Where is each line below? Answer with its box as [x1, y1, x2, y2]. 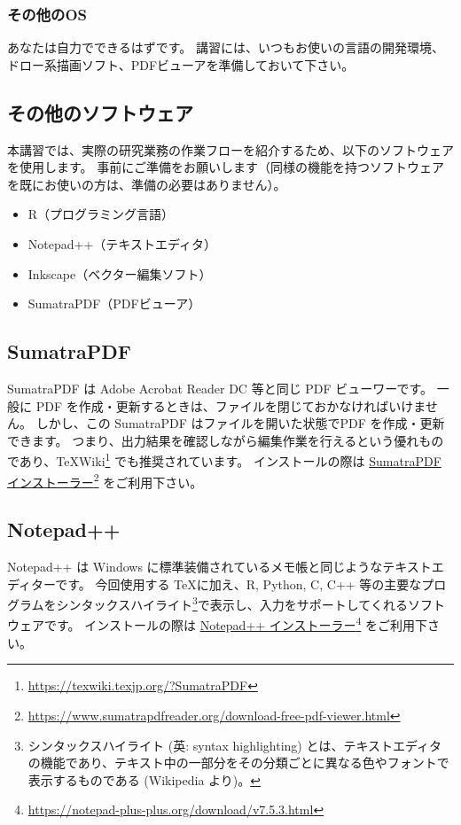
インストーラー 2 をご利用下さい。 [7, 470, 203, 491]
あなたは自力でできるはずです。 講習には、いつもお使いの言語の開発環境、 [7, 38, 444, 57]
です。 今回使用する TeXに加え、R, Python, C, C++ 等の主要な [55, 574, 422, 593]
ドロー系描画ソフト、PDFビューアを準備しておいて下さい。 [7, 55, 355, 74]
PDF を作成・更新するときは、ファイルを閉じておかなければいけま [35, 396, 426, 415]
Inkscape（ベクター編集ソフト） [27, 264, 212, 283]
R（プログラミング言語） [27, 205, 175, 223]
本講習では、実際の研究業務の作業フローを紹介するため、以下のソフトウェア [7, 140, 454, 159]
